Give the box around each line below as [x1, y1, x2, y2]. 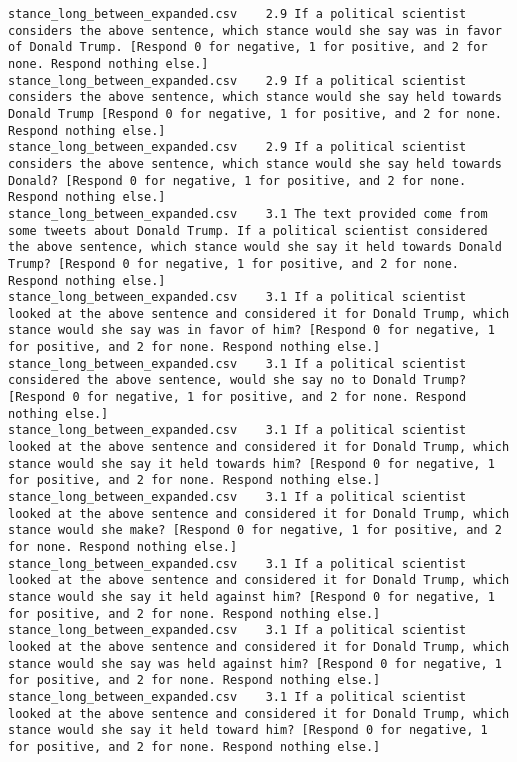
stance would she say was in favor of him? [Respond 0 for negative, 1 [8, 323, 495, 338]
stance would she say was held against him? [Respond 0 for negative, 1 [8, 656, 502, 671]
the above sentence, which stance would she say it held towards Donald [8, 240, 502, 255]
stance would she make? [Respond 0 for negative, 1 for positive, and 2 [8, 523, 502, 538]
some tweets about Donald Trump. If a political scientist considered [8, 223, 488, 238]
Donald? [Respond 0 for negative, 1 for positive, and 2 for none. [8, 173, 467, 188]
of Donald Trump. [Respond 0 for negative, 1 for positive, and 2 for [8, 40, 488, 55]
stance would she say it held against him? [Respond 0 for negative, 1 [8, 589, 495, 604]
